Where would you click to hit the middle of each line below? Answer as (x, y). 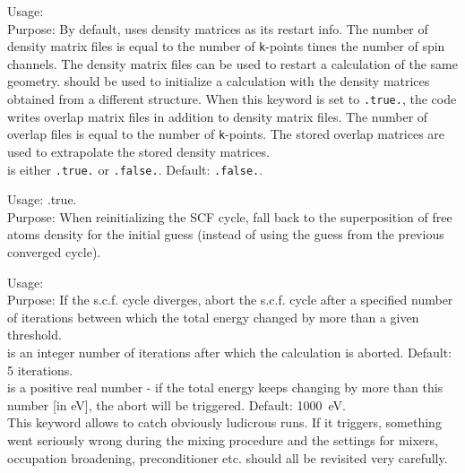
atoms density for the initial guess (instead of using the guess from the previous (226, 234)
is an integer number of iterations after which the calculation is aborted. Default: (230, 352)
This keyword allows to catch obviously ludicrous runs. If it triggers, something (224, 422)
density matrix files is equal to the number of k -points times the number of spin (226, 46)
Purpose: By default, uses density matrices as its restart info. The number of (218, 28)
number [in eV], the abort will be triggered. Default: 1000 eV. (177, 404)
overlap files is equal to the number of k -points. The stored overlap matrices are (226, 134)
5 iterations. (40, 370)
